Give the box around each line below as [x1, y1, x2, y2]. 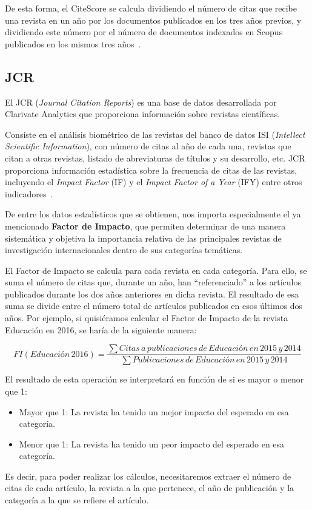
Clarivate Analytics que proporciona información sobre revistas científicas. [5, 107, 280, 120]
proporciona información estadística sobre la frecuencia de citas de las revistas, [5, 163, 297, 176]
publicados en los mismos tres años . [5, 37, 141, 50]
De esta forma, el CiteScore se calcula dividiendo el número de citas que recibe [5, 2, 297, 14]
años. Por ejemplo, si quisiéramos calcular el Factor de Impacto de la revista [5, 311, 288, 324]
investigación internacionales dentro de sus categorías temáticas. [5, 243, 243, 256]
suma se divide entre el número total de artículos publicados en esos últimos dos [5, 299, 303, 312]
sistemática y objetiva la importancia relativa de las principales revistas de [5, 231, 282, 244]
